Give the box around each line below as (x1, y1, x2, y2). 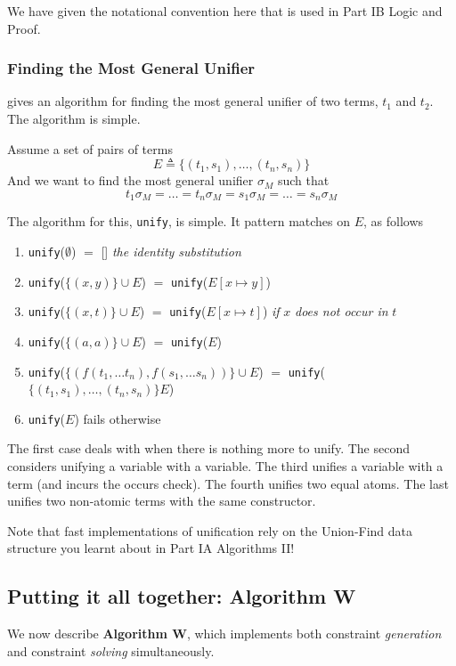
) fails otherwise (74, 409, 161, 427)
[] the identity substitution (101, 241, 241, 260)
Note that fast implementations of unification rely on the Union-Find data (7, 521, 413, 540)
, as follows (363, 212, 424, 231)
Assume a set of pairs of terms (7, 139, 173, 158)
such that (277, 171, 330, 190)
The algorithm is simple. (7, 110, 141, 127)
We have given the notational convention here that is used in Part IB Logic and (7, 2, 443, 20)
